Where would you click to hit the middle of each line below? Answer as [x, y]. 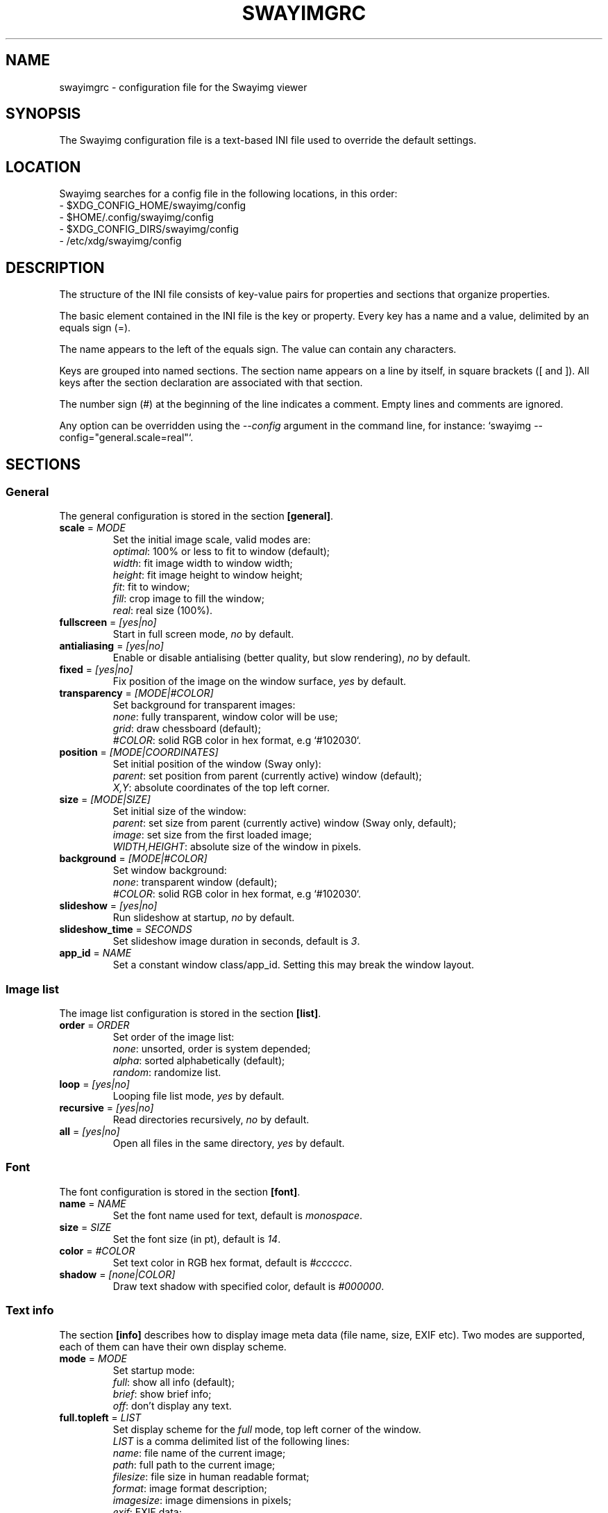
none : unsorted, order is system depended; [212, 1049]
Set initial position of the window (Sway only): [217, 764]
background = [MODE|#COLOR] [133, 859]
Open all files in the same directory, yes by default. [229, 1143]
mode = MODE [93, 1358]
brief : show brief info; [162, 1394]
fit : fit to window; [151, 587]
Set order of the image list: [174, 1037]
